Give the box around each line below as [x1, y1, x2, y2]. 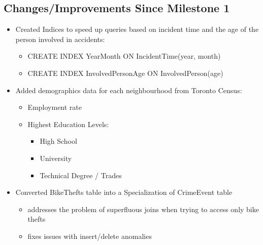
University [40, 152, 72, 163]
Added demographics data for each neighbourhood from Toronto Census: [15, 85, 242, 95]
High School [40, 136, 77, 146]
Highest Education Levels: [27, 118, 109, 129]
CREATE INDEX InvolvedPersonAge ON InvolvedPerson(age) [27, 67, 223, 78]
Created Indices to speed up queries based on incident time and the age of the [15, 24, 259, 34]
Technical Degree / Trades [40, 170, 122, 180]
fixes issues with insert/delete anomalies [27, 230, 152, 241]
